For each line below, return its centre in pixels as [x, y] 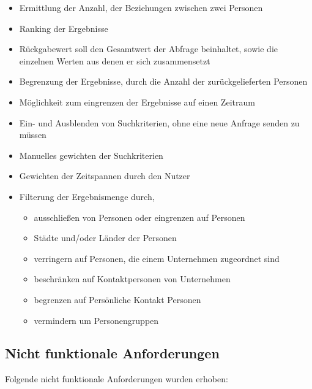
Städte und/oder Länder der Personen [105, 238]
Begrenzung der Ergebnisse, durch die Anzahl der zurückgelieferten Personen [163, 81]
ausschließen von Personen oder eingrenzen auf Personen [139, 217]
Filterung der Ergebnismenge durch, [87, 196]
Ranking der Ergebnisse [64, 28]
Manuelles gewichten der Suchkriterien [91, 155]
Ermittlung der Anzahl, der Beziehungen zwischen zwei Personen [141, 7]
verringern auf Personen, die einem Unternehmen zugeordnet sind [157, 258]
